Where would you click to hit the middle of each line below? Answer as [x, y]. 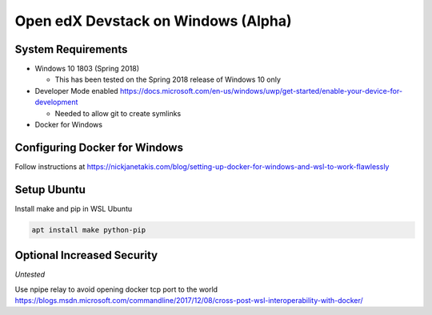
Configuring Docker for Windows [99, 147]
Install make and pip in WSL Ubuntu [73, 208]
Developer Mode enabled [77, 91]
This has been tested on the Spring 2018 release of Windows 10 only [168, 79]
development [56, 102]
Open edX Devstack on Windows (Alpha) [153, 21]
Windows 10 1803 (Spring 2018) [87, 69]
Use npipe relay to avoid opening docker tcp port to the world [116, 289]
